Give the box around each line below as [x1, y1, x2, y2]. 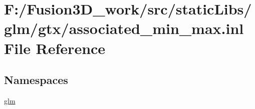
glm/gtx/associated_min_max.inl [4, 18, 244, 38]
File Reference [4, 37, 106, 58]
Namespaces [4, 72, 68, 87]
